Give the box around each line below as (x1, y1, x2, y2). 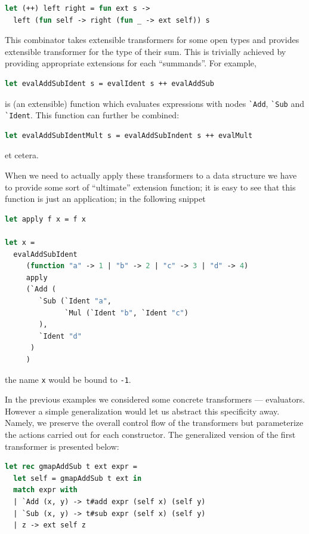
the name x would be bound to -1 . (5, 373, 131, 385)
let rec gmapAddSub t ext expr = (5, 462, 137, 471)
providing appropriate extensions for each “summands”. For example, (5, 57, 257, 69)
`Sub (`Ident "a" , (39, 297, 112, 305)
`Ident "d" (39, 332, 82, 340)
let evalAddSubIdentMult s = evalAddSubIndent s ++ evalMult (5, 131, 253, 140)
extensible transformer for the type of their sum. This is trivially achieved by (5, 45, 286, 57)
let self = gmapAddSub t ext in (13, 474, 142, 483)
